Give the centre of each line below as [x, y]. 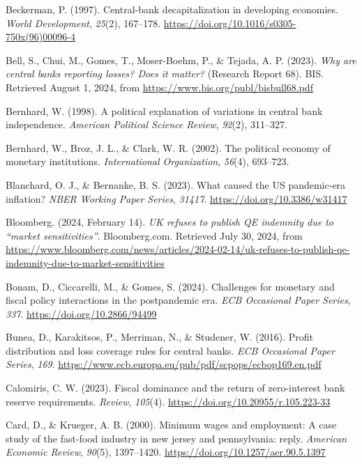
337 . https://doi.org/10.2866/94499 [81, 313]
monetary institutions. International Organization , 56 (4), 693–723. [148, 161]
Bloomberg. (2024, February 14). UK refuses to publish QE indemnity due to [169, 222]
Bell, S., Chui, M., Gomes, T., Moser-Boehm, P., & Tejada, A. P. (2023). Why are [181, 60]
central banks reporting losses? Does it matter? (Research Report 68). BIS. [165, 74]
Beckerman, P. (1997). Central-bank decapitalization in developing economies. [172, 9]
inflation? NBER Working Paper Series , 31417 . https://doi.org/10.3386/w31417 [176, 198]
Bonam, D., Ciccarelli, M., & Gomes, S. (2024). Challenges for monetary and [170, 286]
